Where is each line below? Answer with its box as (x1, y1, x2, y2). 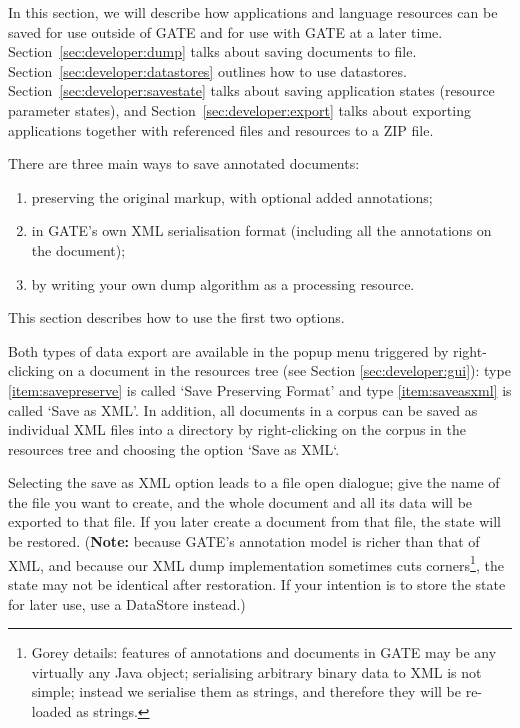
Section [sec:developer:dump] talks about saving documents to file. (8, 41, 417, 62)
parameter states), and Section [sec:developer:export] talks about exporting (8, 99, 471, 120)
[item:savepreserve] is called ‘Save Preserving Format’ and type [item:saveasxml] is (8, 379, 512, 400)
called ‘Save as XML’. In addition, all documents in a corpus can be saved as (8, 399, 478, 420)
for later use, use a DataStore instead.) (8, 593, 246, 614)
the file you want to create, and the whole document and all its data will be (8, 491, 473, 512)
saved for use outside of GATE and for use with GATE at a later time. (8, 21, 443, 42)
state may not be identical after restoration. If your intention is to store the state (8, 573, 506, 594)
